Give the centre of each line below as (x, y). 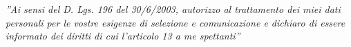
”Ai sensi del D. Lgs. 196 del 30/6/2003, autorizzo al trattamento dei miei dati (173, 9)
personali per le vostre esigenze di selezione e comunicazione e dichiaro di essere (175, 22)
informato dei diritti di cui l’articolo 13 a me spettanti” (123, 36)
